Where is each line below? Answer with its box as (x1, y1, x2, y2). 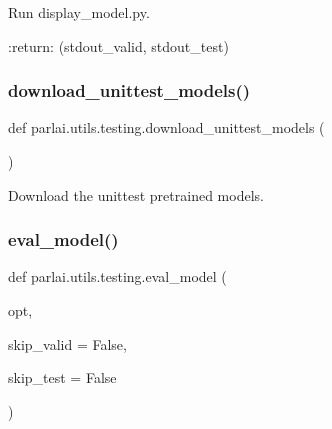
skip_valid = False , (8, 333, 127, 354)
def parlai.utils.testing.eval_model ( (8, 266, 227, 287)
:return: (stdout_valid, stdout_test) (8, 35, 229, 56)
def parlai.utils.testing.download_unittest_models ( (8, 117, 325, 138)
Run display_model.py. (8, 2, 150, 22)
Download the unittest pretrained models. (8, 184, 264, 205)
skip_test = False (8, 367, 117, 388)
